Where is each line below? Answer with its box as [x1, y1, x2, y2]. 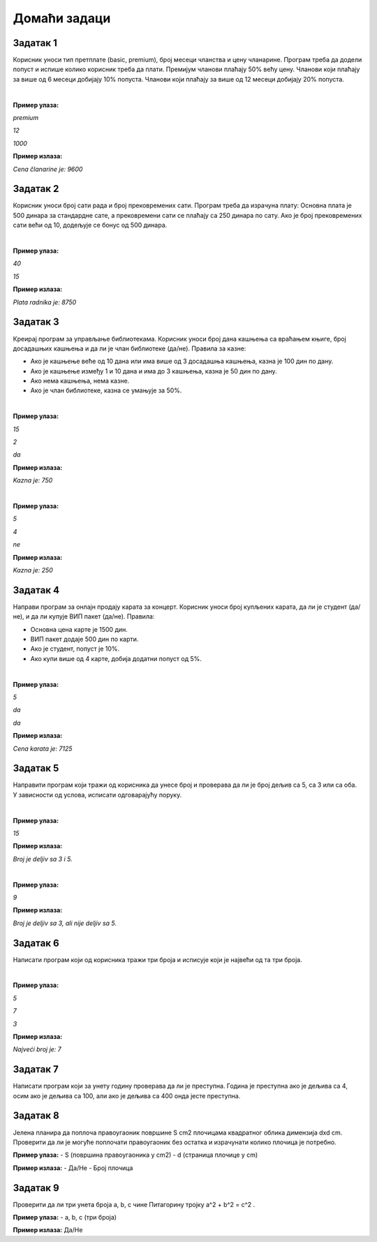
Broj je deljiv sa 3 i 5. [13, 855, 73, 863]
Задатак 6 [13, 937, 59, 949]
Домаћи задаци [13, 10, 111, 26]
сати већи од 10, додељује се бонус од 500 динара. [13, 221, 168, 230]
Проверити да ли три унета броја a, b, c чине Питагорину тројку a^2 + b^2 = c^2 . [13, 1200, 256, 1208]
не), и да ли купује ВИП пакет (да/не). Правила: [13, 612, 155, 621]
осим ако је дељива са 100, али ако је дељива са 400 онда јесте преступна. [13, 1091, 241, 1100]
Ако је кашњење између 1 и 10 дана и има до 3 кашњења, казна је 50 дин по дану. [30, 367, 277, 375]
